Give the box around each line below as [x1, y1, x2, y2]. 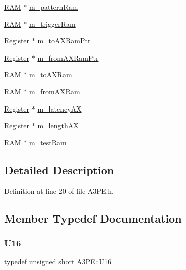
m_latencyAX [37, 103, 82, 114]
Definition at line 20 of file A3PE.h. [4, 185, 114, 196]
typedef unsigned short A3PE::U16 [4, 256, 111, 267]
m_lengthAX [37, 120, 79, 131]
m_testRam [29, 137, 67, 147]
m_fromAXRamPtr [37, 52, 99, 63]
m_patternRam [29, 2, 78, 12]
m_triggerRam [29, 18, 76, 29]
